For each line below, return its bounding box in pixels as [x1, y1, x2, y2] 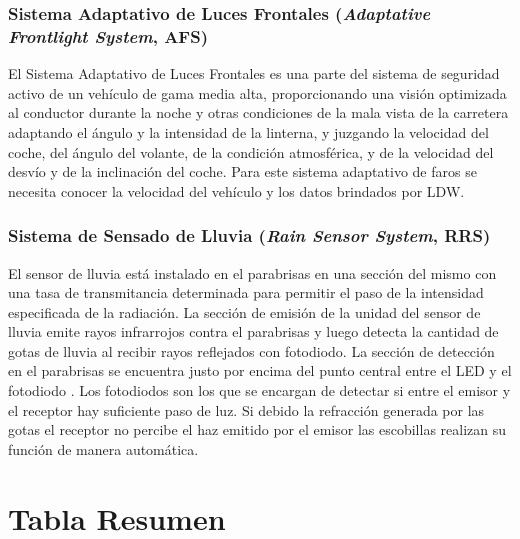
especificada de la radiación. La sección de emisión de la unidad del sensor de [8, 301, 481, 322]
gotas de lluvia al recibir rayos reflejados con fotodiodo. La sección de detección [8, 340, 495, 361]
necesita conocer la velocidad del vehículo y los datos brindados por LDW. [8, 180, 465, 201]
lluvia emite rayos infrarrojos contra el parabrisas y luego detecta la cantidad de [8, 321, 499, 342]
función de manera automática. [8, 438, 199, 459]
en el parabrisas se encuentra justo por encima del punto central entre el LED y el [8, 360, 512, 381]
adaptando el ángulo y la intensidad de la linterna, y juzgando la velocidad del [8, 121, 489, 142]
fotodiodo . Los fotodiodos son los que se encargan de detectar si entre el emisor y [8, 380, 511, 401]
